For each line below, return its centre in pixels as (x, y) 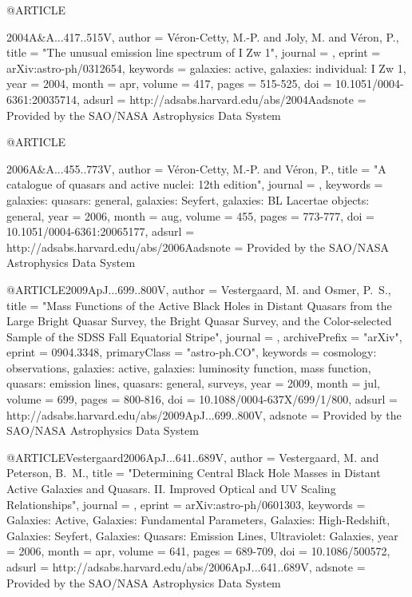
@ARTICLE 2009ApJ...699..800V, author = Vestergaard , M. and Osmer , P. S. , (199, 289)
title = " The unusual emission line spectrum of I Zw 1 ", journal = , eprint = (194, 52)
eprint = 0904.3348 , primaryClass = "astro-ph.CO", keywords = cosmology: (192, 352)
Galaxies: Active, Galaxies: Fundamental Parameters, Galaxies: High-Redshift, (198, 520)
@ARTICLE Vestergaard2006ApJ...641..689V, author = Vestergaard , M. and (193, 457)
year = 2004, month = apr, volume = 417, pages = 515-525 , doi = (169, 84)
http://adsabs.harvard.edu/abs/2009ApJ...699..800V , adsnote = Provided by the (204, 414)
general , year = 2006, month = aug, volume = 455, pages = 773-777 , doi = (190, 215)
